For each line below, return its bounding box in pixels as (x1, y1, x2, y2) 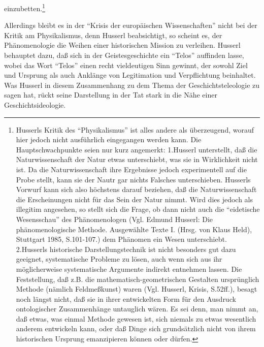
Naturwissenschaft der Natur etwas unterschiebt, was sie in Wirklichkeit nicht (16, 154, 258, 165)
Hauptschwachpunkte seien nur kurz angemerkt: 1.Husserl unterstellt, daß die (16, 144, 257, 154)
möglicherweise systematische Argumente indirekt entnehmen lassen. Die (16, 263, 242, 274)
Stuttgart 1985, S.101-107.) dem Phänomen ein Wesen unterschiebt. (16, 234, 227, 244)
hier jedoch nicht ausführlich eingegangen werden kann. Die (16, 134, 202, 145)
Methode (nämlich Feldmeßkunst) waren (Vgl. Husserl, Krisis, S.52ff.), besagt (16, 283, 257, 294)
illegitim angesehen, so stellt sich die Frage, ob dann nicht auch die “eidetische (16, 204, 260, 214)
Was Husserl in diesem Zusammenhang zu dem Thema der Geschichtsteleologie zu (4, 79, 260, 90)
